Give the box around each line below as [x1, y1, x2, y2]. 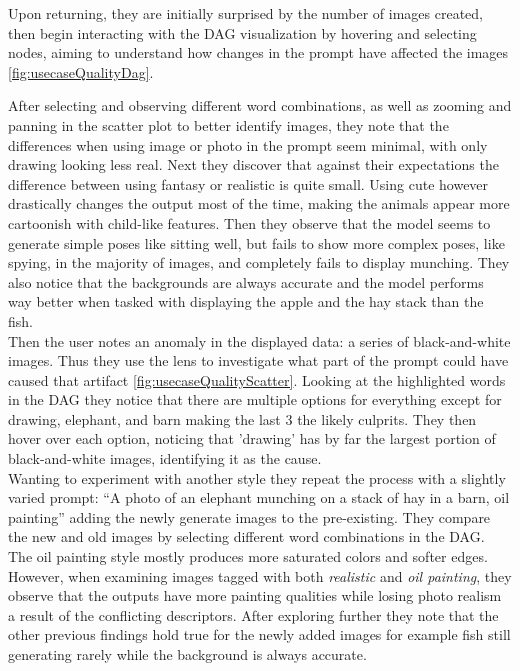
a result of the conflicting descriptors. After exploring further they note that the [8, 604, 499, 625]
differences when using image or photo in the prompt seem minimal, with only [8, 134, 488, 155]
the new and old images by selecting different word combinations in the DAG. [8, 526, 485, 547]
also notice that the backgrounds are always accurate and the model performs [8, 271, 484, 292]
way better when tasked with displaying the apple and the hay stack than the [8, 291, 484, 312]
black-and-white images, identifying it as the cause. [8, 448, 322, 469]
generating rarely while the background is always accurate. [8, 644, 367, 664]
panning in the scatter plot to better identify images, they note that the [8, 114, 449, 135]
